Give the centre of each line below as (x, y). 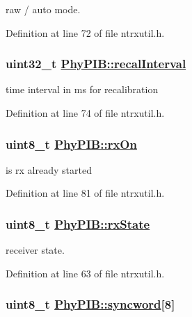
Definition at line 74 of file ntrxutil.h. (85, 113)
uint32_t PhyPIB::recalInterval (96, 64)
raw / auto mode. (43, 9)
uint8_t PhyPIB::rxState (78, 223)
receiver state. (35, 250)
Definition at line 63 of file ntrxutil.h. (85, 273)
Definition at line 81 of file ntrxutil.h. (85, 193)
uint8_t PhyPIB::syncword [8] (90, 304)
